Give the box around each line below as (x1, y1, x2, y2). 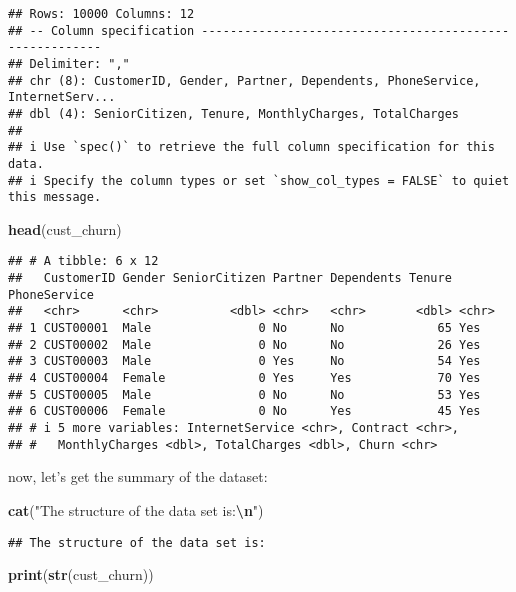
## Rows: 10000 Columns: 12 (8, 7, 195, 21)
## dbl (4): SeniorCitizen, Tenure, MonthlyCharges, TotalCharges (8, 106, 460, 121)
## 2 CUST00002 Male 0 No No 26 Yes (8, 337, 481, 352)
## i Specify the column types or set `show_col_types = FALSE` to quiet (8, 173, 510, 188)
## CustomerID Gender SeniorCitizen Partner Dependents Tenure (8, 271, 452, 286)
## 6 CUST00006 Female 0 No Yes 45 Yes (8, 404, 481, 419)
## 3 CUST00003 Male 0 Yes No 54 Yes (8, 354, 481, 369)
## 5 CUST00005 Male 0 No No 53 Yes (8, 387, 481, 402)
